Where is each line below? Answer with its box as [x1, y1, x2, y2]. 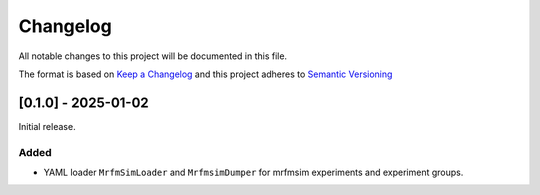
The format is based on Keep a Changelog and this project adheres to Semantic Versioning [18, 68, 393, 80]
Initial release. [18, 120, 76, 132]
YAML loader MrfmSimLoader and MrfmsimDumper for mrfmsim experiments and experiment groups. [43, 166, 464, 178]
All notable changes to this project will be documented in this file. [18, 50, 288, 62]
